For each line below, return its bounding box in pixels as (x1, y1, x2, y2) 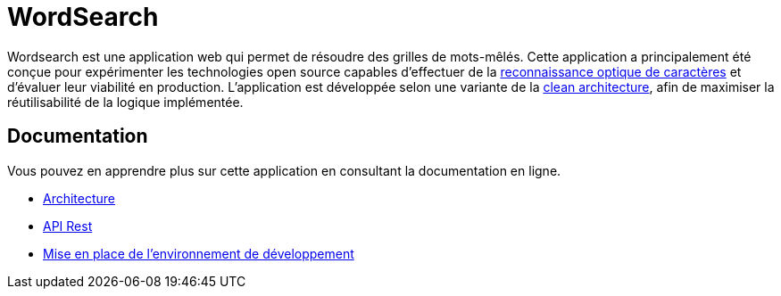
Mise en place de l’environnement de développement (43, 245, 354, 261)
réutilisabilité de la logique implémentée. (7, 94, 244, 110)
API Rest (43, 218, 93, 234)
